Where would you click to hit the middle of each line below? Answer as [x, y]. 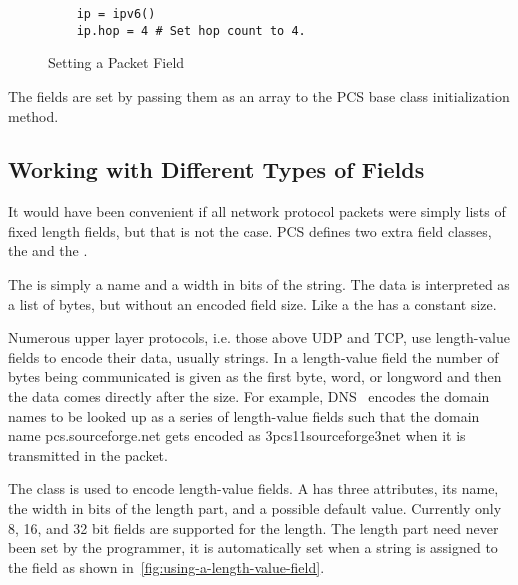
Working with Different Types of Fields [216, 169]
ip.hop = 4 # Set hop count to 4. [191, 30]
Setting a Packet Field [116, 62]
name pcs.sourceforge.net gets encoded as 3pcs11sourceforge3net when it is [237, 435]
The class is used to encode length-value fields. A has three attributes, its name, [253, 488]
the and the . [48, 250]
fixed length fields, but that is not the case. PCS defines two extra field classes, [250, 230]
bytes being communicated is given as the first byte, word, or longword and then [255, 376]
